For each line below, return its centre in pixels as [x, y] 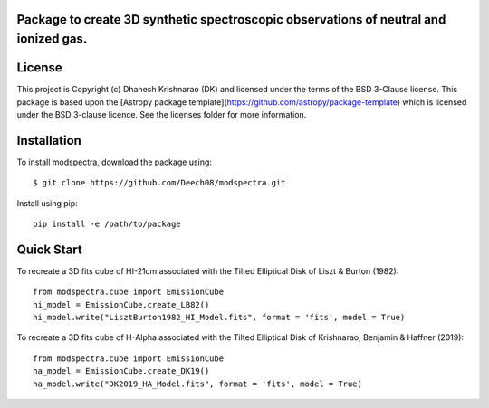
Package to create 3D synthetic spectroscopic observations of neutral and [231, 19]
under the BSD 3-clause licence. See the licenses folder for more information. [162, 114]
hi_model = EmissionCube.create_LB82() [121, 304]
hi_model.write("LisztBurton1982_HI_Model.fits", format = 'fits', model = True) [219, 318]
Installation [49, 140]
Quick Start [49, 249]
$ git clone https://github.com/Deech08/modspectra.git [159, 183]
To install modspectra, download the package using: [115, 162]
